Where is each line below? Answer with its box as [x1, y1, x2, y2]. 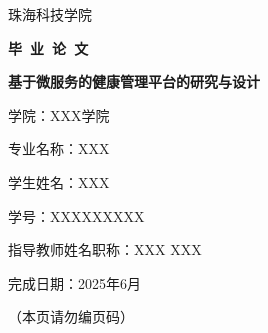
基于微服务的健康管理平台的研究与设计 [8, 71, 260, 92]
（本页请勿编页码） [8, 306, 134, 327]
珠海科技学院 [8, 4, 92, 24]
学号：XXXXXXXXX [8, 205, 145, 226]
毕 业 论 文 [8, 37, 89, 58]
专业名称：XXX [8, 138, 110, 159]
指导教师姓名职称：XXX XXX [8, 239, 202, 260]
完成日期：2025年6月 [8, 272, 141, 293]
